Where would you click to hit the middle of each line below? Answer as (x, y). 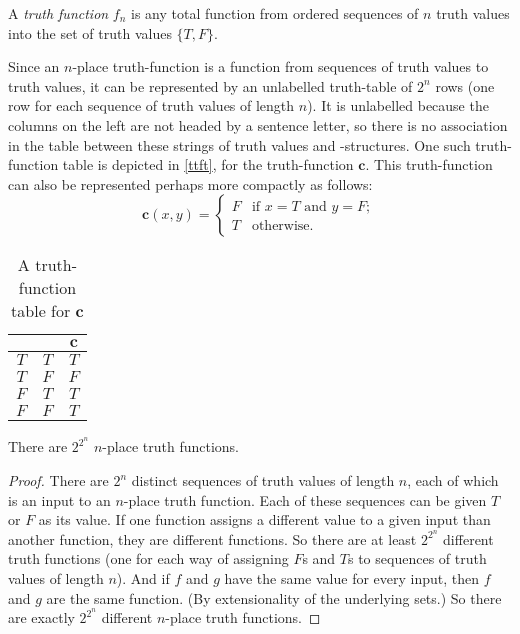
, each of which (453, 480)
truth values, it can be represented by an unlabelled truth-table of (210, 85)
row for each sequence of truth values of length (151, 105)
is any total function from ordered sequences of (275, 13)
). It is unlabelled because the (398, 105)
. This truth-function (429, 164)
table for (41, 311)
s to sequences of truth (417, 558)
